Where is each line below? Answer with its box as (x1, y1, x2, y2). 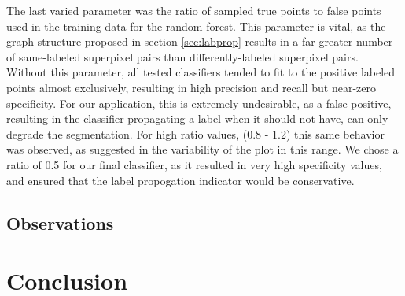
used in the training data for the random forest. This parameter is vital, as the (6, 17, 386, 34)
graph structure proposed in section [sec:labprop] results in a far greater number (6, 33, 393, 50)
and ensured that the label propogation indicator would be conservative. (6, 172, 355, 188)
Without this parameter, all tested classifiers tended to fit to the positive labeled (6, 64, 396, 80)
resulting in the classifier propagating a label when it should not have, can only (6, 110, 388, 127)
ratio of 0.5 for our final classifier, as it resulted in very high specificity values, (6, 156, 382, 172)
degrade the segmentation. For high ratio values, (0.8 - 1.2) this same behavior (6, 125, 385, 142)
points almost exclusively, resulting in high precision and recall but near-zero (6, 79, 376, 95)
